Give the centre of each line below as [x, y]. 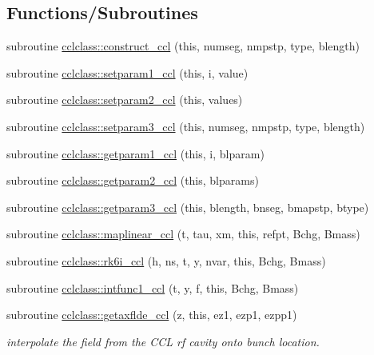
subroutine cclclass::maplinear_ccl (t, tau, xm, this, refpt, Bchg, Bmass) [183, 234]
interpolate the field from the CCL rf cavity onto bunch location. [163, 341]
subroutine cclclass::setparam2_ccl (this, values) [125, 100]
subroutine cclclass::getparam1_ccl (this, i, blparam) [135, 153]
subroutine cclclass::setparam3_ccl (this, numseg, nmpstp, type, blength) [186, 126]
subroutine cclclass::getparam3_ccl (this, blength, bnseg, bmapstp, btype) [188, 207]
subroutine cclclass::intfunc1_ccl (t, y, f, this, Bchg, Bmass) [153, 287]
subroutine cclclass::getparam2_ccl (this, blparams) [133, 180]
